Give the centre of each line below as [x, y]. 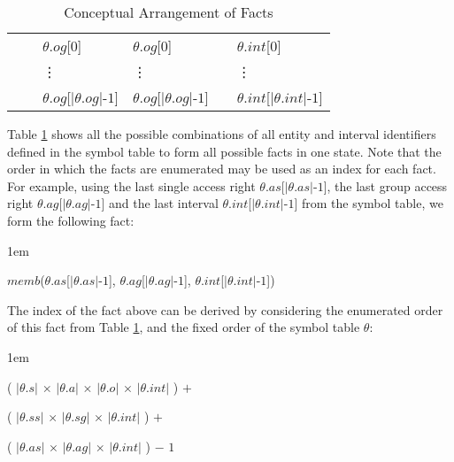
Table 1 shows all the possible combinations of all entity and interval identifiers [222, 134]
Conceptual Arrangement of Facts [169, 12]
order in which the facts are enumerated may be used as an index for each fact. [222, 169]
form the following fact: [71, 220]
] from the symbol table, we [369, 203]
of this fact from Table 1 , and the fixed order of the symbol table [184, 327]
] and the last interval [160, 203]
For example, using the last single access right [131, 185]
